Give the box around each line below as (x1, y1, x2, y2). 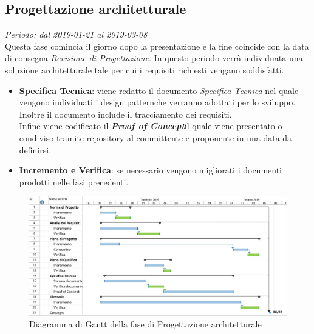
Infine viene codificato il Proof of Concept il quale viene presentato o (19, 119, 282, 132)
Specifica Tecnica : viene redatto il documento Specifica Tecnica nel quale (19, 84, 299, 96)
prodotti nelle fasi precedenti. (19, 175, 129, 188)
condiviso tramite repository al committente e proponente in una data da (19, 131, 292, 144)
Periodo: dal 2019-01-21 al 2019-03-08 (5, 28, 148, 41)
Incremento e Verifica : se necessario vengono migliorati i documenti (19, 164, 282, 176)
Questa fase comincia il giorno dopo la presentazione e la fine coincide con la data (5, 39, 309, 52)
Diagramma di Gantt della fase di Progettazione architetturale (29, 318, 262, 330)
